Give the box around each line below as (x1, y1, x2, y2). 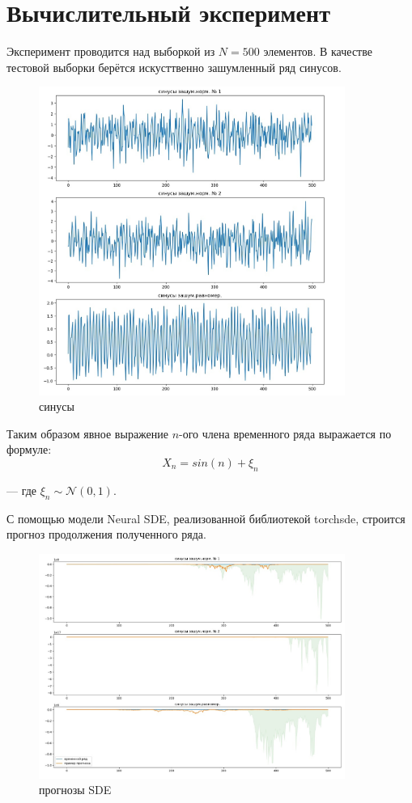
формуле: (6, 441, 52, 458)
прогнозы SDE (39, 781, 112, 798)
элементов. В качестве (263, 43, 372, 60)
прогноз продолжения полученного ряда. (6, 526, 206, 543)
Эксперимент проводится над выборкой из (6, 43, 215, 60)
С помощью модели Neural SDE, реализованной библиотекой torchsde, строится (6, 509, 406, 526)
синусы (39, 398, 74, 415)
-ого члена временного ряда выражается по (179, 425, 392, 442)
